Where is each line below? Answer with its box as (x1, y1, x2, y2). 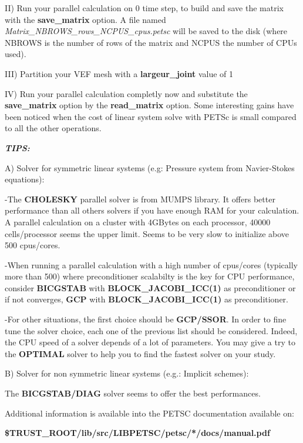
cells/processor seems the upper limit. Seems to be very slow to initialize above (5, 227, 289, 239)
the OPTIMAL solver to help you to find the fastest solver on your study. (5, 347, 276, 359)
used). (5, 48, 26, 60)
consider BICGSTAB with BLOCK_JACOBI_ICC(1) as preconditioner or (5, 281, 296, 294)
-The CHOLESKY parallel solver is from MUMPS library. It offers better (5, 192, 275, 205)
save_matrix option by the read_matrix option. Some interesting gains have (5, 99, 294, 111)
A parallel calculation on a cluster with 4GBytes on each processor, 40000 (5, 215, 271, 228)
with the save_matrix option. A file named (5, 13, 166, 25)
